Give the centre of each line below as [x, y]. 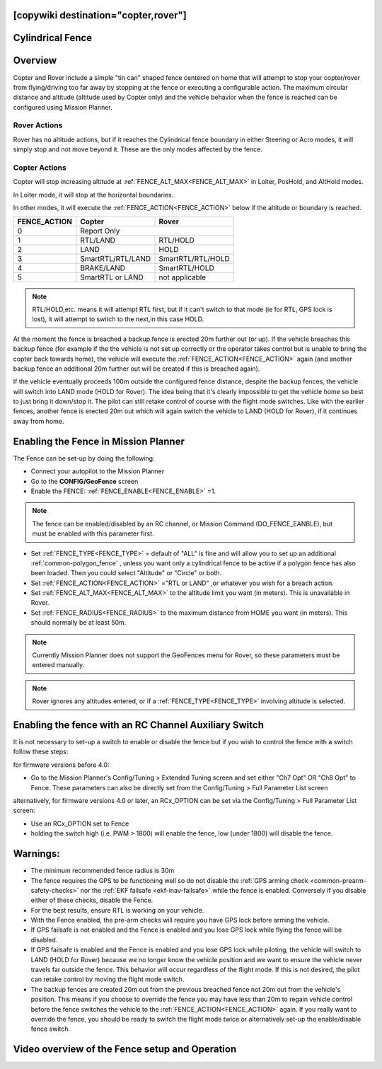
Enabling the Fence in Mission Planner [99, 441]
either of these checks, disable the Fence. [92, 900]
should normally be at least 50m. [79, 623]
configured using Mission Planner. [63, 107]
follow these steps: [41, 752]
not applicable [183, 277]
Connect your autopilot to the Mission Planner [98, 471]
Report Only [100, 231]
